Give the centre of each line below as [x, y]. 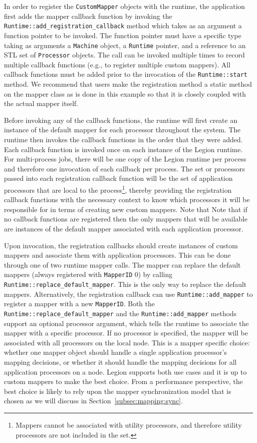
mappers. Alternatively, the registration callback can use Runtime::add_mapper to [128, 294]
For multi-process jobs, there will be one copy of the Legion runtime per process [125, 159]
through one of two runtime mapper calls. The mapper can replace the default [122, 264]
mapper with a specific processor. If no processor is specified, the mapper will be [126, 333]
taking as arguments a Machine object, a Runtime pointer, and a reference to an [125, 45]
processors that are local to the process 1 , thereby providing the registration [118, 189]
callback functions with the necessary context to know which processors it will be [127, 199]
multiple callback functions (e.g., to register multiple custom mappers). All [117, 64]
